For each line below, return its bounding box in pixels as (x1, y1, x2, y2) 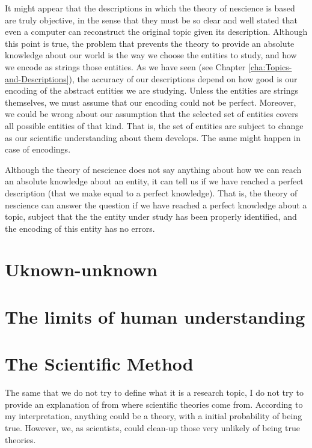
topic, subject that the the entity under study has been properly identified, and (5, 210, 297, 223)
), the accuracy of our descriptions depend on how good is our (69, 72, 298, 85)
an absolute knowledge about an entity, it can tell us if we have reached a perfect (5, 175, 304, 187)
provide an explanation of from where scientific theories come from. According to (5, 398, 303, 410)
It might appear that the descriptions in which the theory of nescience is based (5, 2, 295, 14)
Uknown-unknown (5, 257, 158, 282)
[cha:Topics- (248, 60, 292, 73)
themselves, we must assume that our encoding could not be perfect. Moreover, (5, 95, 296, 108)
